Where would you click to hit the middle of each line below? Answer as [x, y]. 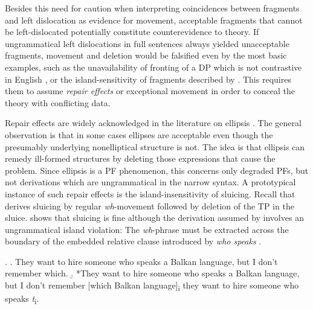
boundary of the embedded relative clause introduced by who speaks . [133, 241]
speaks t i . [22, 299]
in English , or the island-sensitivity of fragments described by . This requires [148, 79]
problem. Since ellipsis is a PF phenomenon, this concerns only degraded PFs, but [157, 170]
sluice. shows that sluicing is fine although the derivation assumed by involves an [154, 218]
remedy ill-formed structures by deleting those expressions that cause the [140, 158]
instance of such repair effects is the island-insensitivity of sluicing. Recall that [150, 193]
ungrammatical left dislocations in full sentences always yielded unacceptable [147, 43]
